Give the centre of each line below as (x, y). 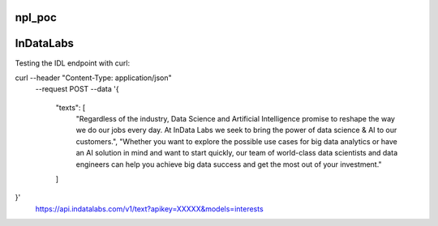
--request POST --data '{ (77, 89)
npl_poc (36, 17)
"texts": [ (71, 107)
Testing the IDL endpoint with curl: (72, 63)
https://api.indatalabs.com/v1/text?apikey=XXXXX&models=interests (149, 209)
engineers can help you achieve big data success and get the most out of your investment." (229, 164)
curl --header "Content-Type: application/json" (93, 78)
